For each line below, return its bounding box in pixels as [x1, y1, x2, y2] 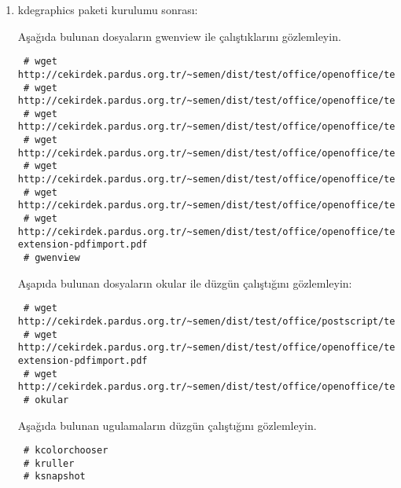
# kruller [23, 457, 75, 469]
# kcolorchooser [23, 445, 109, 457]
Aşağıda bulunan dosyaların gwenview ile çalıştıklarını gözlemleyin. [17, 28, 341, 44]
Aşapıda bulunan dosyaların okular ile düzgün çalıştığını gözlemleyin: [17, 274, 352, 291]
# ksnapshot [23, 471, 86, 482]
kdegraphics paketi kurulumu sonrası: [17, 2, 198, 17]
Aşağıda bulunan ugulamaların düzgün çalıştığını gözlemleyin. [17, 416, 317, 433]
